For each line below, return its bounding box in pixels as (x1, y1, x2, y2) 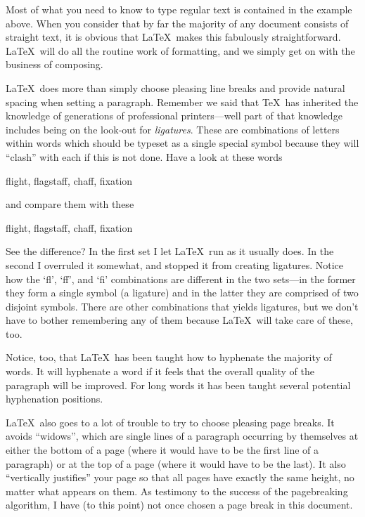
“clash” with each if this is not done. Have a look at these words (6, 149, 283, 164)
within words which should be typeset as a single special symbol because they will (6, 136, 359, 150)
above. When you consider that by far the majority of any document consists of (6, 15, 349, 30)
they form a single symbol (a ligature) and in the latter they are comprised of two (6, 285, 359, 300)
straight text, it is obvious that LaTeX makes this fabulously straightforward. (6, 30, 341, 44)
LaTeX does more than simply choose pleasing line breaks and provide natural (6, 80, 345, 95)
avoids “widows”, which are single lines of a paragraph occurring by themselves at (6, 428, 359, 443)
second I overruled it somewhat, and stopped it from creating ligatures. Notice (6, 257, 343, 272)
